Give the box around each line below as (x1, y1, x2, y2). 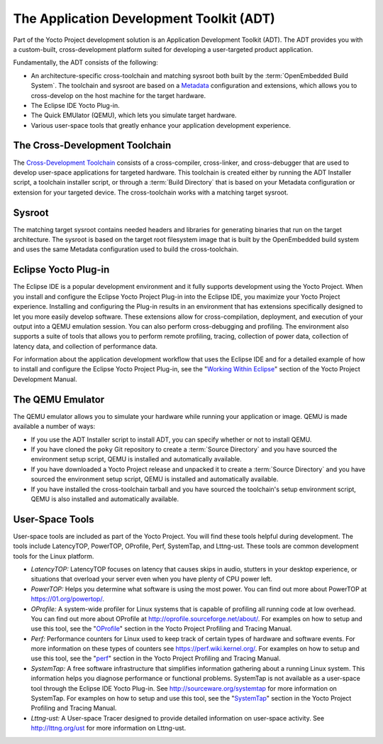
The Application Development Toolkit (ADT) (13, 11, 276, 26)
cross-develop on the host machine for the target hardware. (30, 91, 206, 99)
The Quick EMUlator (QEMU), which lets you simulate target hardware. (30, 111, 237, 120)
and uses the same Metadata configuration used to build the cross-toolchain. (13, 245, 239, 253)
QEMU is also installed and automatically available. (30, 494, 179, 503)
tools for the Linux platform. (13, 552, 94, 560)
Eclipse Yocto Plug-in (13, 263, 110, 276)
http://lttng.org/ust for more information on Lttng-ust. (30, 724, 187, 733)
